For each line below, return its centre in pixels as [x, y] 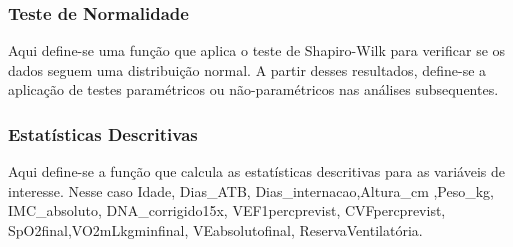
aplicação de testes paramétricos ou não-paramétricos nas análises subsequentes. [253, 89]
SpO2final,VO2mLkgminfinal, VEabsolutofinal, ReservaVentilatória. [215, 230]
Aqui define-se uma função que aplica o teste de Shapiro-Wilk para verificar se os [257, 50]
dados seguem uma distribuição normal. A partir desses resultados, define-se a [247, 69]
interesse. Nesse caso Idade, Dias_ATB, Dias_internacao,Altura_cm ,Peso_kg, [251, 190]
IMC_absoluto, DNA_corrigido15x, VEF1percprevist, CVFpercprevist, [227, 210]
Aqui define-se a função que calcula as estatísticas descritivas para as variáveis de [256, 171]
